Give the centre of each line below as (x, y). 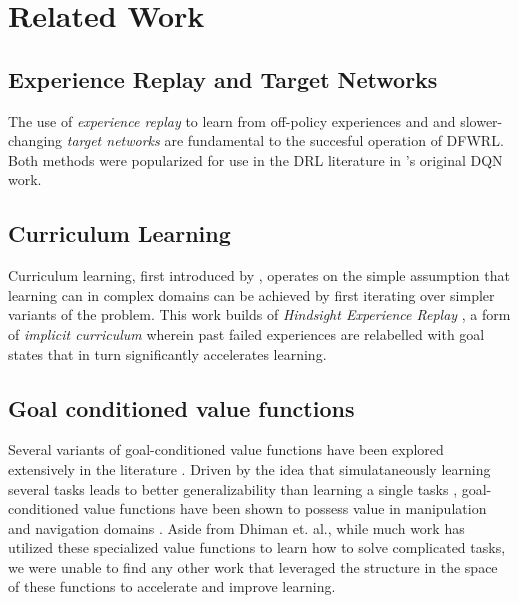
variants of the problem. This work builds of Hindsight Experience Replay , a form (259, 314)
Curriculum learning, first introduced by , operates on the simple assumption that (259, 275)
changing (35, 140)
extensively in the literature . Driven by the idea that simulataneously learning (249, 468)
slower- (481, 120)
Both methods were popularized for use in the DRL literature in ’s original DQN (255, 159)
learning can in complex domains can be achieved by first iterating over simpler (251, 294)
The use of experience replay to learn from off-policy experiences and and (232, 120)
